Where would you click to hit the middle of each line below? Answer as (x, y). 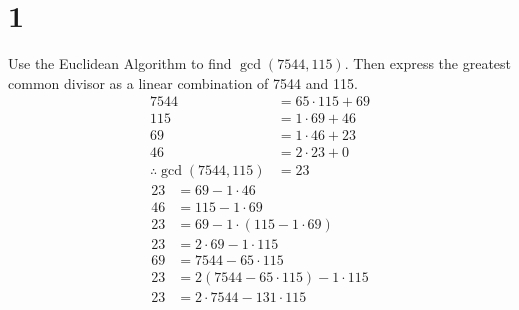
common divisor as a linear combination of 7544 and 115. (183, 82)
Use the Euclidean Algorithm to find (120, 63)
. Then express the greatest (428, 63)
